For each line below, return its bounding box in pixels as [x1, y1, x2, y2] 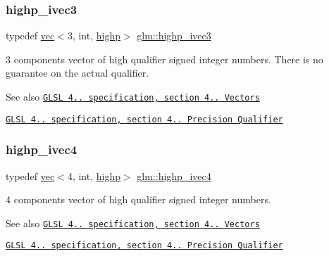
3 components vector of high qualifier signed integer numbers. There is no [6, 51, 323, 66]
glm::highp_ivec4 [137, 168, 211, 183]
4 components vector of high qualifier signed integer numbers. [6, 192, 271, 207]
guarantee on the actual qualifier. [6, 65, 149, 80]
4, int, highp [67, 168, 120, 183]
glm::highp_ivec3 [137, 28, 211, 43]
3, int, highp [67, 28, 120, 43]
